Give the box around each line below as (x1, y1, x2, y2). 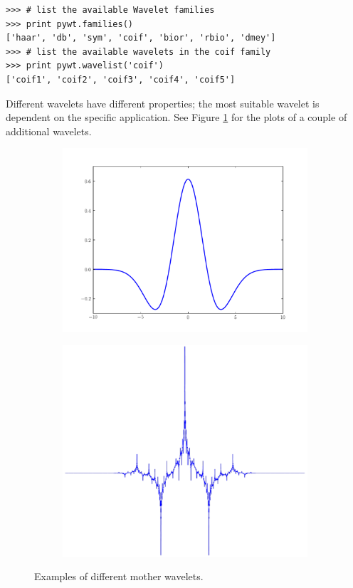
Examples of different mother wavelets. (34, 569, 204, 584)
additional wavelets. (6, 123, 92, 138)
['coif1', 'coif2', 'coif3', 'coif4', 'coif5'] (6, 74, 236, 85)
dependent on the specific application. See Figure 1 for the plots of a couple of (6, 110, 347, 125)
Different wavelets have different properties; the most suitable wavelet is (6, 95, 320, 110)
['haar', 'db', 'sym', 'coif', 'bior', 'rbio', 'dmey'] (6, 33, 276, 43)
